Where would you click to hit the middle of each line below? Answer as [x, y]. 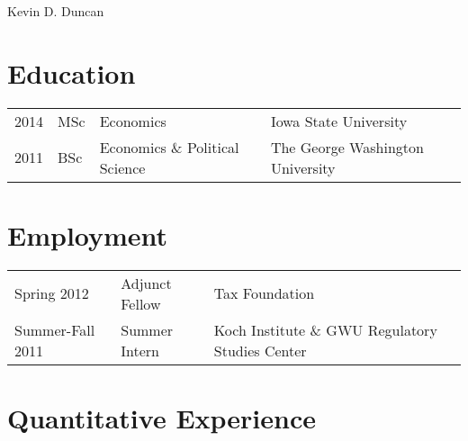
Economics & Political [169, 147]
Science [122, 167]
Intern [140, 350]
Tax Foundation [264, 293]
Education [72, 72]
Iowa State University [339, 121]
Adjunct [146, 283]
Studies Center [260, 350]
